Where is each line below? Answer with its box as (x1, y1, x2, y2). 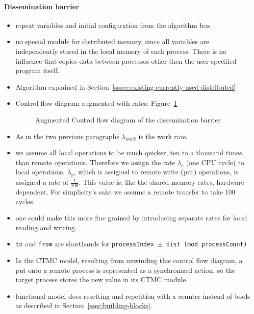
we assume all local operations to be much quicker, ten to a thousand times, (15, 147, 244, 158)
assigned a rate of (15, 177, 68, 187)
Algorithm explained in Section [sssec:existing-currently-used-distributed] (15, 81, 236, 92)
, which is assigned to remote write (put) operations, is (74, 167, 239, 177)
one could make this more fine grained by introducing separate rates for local (15, 213, 247, 223)
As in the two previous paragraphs (15, 131, 119, 141)
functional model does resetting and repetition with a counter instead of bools (15, 290, 250, 301)
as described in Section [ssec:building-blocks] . (15, 300, 152, 311)
